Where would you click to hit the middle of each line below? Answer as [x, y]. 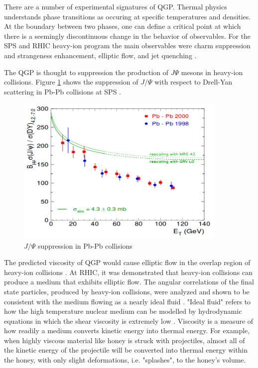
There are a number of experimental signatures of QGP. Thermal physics [116, 6]
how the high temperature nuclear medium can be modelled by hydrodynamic [123, 311]
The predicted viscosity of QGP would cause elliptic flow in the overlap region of [127, 262]
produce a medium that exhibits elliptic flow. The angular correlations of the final [129, 282]
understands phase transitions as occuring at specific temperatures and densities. [128, 16]
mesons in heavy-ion [212, 72]
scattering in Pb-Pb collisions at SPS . [63, 91]
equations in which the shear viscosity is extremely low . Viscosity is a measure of [129, 321]
